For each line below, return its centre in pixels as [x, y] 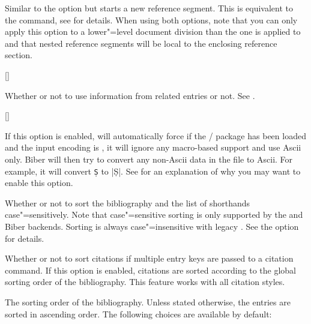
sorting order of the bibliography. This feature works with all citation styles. [145, 282]
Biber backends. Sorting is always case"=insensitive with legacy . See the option [152, 226]
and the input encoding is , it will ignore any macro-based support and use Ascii [153, 147]
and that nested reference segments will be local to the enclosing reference [141, 43]
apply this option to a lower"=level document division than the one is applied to [153, 31]
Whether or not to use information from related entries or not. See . [130, 95]
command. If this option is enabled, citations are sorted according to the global [150, 270]
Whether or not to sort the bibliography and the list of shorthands [128, 202]
